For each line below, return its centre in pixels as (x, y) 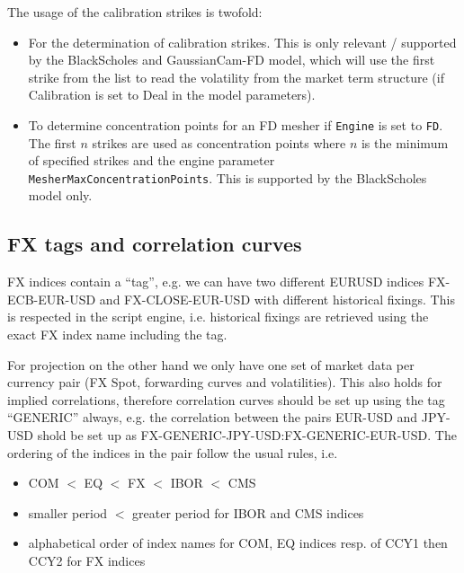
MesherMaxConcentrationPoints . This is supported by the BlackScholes (228, 177)
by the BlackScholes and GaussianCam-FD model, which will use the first (232, 60)
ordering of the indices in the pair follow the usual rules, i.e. (173, 452)
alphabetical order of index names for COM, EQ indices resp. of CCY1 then (238, 543)
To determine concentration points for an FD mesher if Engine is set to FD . (236, 124)
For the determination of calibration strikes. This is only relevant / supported (242, 42)
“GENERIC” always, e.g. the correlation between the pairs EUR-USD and (213, 417)
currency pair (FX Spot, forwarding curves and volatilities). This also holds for (225, 382)
